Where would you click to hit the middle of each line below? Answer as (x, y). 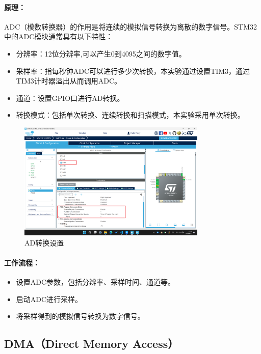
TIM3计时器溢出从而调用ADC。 (69, 81)
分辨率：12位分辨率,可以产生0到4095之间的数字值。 (101, 53)
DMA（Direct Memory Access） (92, 344)
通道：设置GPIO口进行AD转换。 (70, 98)
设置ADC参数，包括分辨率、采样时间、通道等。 (96, 281)
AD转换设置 (44, 242)
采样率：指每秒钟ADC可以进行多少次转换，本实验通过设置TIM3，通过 (133, 71)
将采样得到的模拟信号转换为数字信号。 (80, 316)
